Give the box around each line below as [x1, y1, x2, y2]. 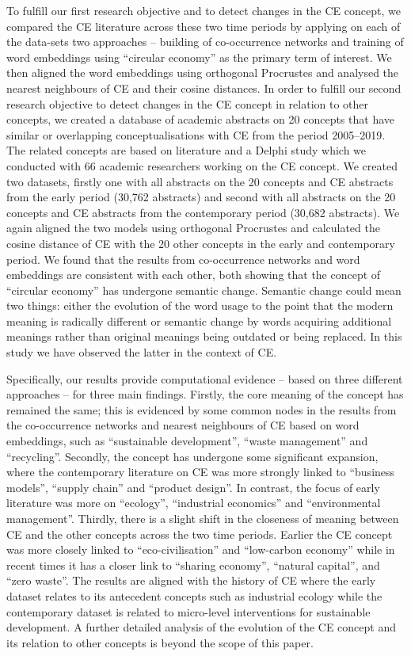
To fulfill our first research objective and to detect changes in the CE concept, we [6, 2, 401, 18]
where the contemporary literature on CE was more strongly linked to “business [6, 463, 395, 480]
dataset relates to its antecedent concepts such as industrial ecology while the [6, 587, 382, 604]
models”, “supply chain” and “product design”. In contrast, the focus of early [6, 479, 380, 495]
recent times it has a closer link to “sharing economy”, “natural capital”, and [6, 556, 380, 573]
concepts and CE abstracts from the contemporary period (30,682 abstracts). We [6, 204, 400, 220]
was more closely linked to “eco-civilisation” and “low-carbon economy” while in [6, 541, 395, 558]
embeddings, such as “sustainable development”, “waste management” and [6, 433, 368, 449]
